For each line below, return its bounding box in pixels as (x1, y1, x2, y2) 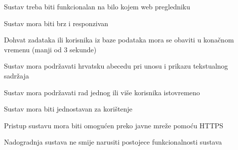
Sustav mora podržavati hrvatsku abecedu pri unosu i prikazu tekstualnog (4, 61, 228, 71)
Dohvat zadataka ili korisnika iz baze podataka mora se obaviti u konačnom (4, 35, 234, 45)
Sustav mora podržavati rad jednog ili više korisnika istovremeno (4, 87, 200, 97)
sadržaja (4, 70, 29, 80)
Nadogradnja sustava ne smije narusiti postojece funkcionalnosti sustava (4, 137, 222, 147)
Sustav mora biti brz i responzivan (4, 18, 109, 28)
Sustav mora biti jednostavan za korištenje (4, 104, 133, 114)
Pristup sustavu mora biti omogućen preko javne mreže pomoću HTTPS (4, 120, 224, 130)
